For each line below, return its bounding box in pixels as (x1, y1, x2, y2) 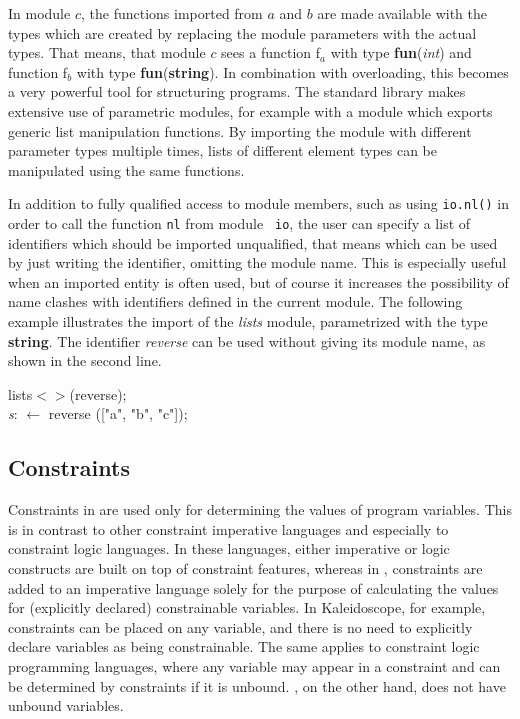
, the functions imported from (80, 3, 263, 23)
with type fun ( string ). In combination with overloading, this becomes (76, 61, 509, 82)
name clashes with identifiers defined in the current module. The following (8, 291, 463, 312)
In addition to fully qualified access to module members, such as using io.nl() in (8, 193, 509, 214)
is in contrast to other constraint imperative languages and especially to (8, 518, 449, 539)
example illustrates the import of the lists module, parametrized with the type (8, 311, 488, 332)
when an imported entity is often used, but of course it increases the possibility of (8, 271, 509, 292)
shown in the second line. (8, 350, 162, 371)
